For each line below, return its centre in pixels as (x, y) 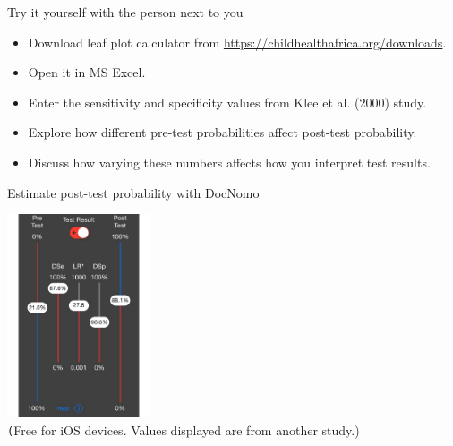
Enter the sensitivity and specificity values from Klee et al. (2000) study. (227, 102)
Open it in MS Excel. (87, 72)
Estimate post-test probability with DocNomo (133, 192)
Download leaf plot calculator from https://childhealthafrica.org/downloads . (237, 42)
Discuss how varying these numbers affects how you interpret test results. (229, 162)
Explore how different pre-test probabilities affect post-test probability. (222, 132)
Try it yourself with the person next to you (125, 12)
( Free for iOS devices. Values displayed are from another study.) (184, 429)
